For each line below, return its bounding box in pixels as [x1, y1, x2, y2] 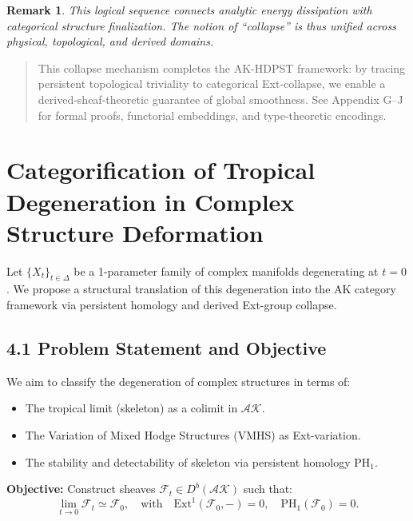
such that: [243, 480, 292, 497]
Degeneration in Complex [6, 185, 295, 217]
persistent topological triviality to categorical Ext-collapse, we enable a [38, 75, 386, 92]
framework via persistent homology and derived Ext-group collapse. [6, 296, 337, 313]
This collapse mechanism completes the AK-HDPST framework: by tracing [38, 59, 406, 76]
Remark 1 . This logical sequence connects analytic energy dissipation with [6, 2, 372, 18]
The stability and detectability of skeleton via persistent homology [25, 453, 351, 470]
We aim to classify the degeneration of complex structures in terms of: [6, 372, 351, 389]
